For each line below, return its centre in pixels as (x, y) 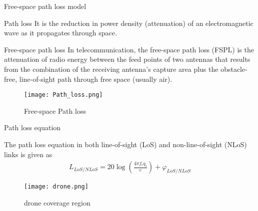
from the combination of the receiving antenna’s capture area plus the (111, 69)
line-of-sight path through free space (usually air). (96, 79)
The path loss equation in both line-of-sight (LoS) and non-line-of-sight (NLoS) (125, 144)
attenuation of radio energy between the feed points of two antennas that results (127, 59)
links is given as (28, 154)
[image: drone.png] (56, 187)
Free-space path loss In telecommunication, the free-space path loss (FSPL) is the (129, 49)
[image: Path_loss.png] (63, 95)
